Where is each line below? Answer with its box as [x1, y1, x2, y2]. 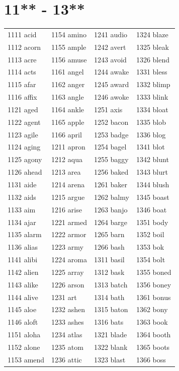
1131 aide [8, 179, 37, 189]
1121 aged [8, 104, 38, 114]
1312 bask [94, 266, 125, 277]
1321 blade [94, 329, 127, 340]
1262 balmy [94, 191, 129, 202]
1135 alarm [8, 229, 42, 240]
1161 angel [51, 66, 84, 77]
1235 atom [51, 341, 83, 352]
